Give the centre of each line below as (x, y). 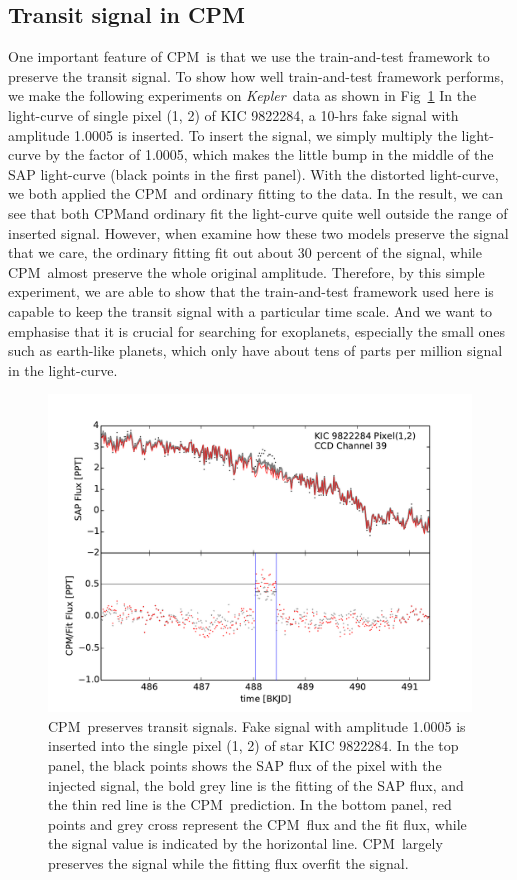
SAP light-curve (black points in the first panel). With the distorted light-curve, (253, 173)
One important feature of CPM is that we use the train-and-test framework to (249, 56)
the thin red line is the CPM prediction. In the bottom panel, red (250, 804)
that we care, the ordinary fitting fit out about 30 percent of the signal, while (245, 252)
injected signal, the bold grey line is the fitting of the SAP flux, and (256, 784)
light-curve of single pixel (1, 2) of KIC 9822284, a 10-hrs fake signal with (233, 114)
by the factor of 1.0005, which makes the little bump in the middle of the (269, 154)
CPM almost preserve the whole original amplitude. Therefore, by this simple (246, 271)
